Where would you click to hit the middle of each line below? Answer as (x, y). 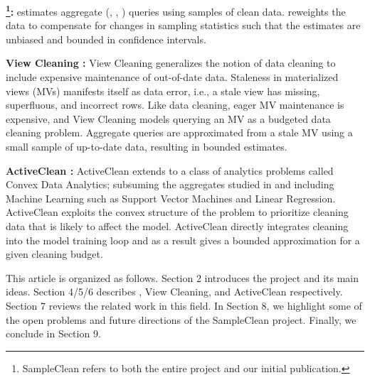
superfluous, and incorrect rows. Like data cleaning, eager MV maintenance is (175, 105)
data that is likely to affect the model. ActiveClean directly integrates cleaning (177, 226)
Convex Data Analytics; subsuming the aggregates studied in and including (170, 184)
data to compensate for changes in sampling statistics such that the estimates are (183, 25)
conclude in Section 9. (53, 333)
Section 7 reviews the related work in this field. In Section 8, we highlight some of (184, 305)
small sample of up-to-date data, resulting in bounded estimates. (147, 146)
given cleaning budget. (54, 254)
